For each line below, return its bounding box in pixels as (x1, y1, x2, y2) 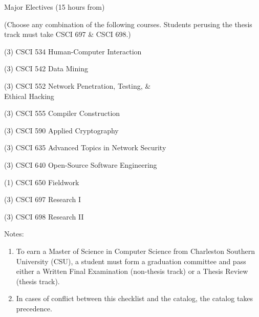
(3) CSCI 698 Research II (4, 211, 84, 222)
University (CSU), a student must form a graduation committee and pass (16, 255, 246, 266)
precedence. (16, 303, 52, 313)
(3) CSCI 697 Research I (4, 194, 81, 205)
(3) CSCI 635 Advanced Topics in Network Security (4, 142, 166, 153)
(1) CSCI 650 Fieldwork (4, 176, 79, 187)
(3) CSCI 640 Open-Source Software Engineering (4, 159, 157, 170)
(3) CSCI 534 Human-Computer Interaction (4, 46, 142, 56)
